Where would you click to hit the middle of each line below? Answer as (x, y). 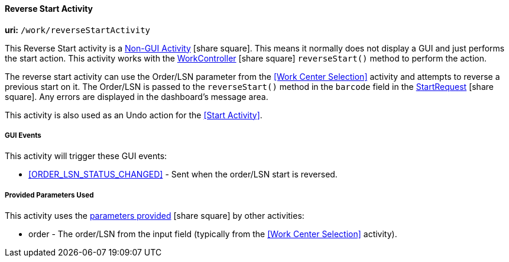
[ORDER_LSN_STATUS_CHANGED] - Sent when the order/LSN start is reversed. (183, 174)
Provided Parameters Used (49, 195)
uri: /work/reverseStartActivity (78, 30)
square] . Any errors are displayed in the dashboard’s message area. (137, 96)
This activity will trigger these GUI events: (86, 156)
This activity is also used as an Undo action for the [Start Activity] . (134, 115)
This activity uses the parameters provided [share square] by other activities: (155, 216)
